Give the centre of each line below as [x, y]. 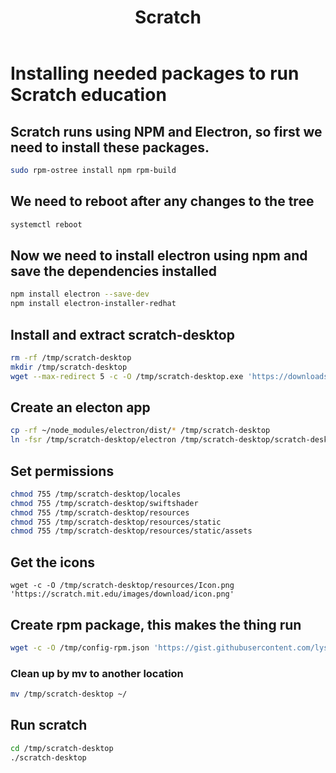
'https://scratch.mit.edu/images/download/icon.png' [122, 594]
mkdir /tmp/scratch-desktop [69, 367]
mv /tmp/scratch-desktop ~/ [69, 694]
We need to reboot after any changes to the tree [162, 201]
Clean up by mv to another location [97, 673]
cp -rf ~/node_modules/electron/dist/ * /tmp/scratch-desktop [140, 431]
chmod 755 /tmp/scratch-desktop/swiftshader [104, 503]
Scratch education [88, 95]
